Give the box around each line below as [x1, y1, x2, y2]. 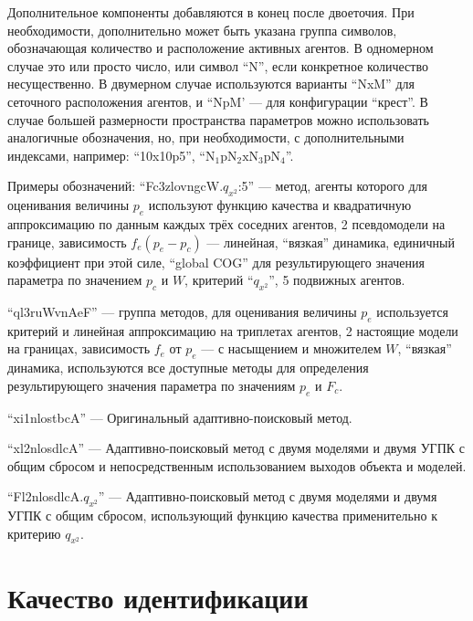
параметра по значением [7, 270, 142, 289]
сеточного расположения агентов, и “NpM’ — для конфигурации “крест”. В [7, 91, 428, 111]
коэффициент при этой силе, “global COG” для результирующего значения [7, 252, 425, 271]
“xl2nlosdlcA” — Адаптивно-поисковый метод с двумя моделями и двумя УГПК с [7, 438, 466, 458]
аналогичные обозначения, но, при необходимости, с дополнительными [7, 128, 405, 147]
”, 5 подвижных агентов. [268, 270, 405, 289]
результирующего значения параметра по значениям [7, 375, 296, 395]
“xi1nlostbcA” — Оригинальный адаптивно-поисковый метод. [7, 407, 352, 426]
